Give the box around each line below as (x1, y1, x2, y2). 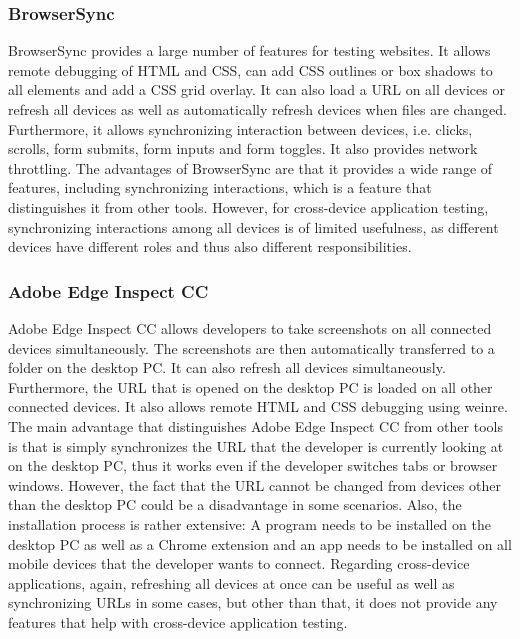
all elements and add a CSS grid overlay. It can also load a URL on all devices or (8, 79, 505, 100)
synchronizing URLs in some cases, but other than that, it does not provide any (8, 592, 498, 613)
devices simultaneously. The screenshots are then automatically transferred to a (8, 337, 495, 358)
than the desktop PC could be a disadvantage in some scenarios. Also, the (8, 494, 462, 515)
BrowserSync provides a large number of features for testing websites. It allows (8, 40, 491, 61)
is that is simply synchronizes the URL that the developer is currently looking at (8, 435, 504, 456)
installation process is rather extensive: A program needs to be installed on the (8, 513, 491, 534)
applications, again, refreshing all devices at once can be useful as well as (8, 572, 455, 593)
